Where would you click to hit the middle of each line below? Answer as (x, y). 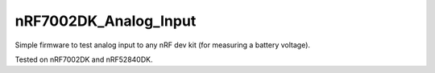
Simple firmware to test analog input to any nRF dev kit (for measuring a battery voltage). (162, 45)
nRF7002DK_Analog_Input (106, 21)
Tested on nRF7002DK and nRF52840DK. (84, 59)
